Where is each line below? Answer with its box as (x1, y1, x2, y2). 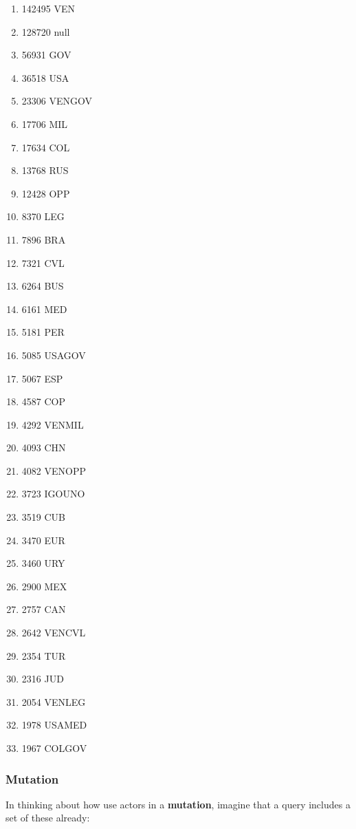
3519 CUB (21, 510, 65, 524)
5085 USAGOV (21, 347, 86, 362)
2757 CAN (21, 602, 66, 616)
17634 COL (21, 140, 70, 154)
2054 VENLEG (21, 694, 86, 709)
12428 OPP (21, 186, 70, 200)
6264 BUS (21, 279, 64, 293)
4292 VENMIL (21, 417, 84, 431)
